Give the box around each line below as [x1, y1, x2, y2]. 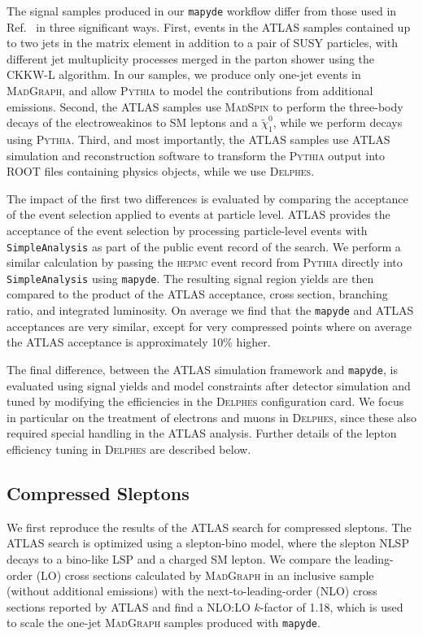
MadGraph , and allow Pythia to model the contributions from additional [7, 82, 373, 99]
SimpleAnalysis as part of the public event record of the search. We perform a [7, 237, 401, 255]
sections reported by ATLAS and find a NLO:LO [7, 598, 251, 615]
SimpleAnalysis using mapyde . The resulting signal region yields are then [7, 269, 374, 286]
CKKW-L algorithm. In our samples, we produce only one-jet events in [7, 66, 361, 83]
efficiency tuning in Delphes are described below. [7, 440, 251, 457]
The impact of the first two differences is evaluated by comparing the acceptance [7, 189, 408, 207]
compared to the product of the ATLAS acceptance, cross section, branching [7, 285, 388, 303]
